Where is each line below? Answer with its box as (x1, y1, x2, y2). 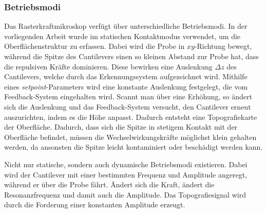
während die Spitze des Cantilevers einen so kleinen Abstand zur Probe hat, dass (4, 51, 259, 61)
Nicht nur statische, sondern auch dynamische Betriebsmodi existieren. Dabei (4, 158, 248, 169)
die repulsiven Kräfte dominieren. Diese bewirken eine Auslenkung (4, 61, 213, 72)
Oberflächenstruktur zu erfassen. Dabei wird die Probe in (4, 41, 185, 51)
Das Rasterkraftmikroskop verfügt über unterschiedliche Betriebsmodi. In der (4, 21, 248, 31)
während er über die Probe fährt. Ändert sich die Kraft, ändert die (4, 179, 215, 190)
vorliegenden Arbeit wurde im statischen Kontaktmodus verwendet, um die (4, 30, 241, 41)
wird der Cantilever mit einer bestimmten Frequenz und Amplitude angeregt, (4, 169, 248, 180)
